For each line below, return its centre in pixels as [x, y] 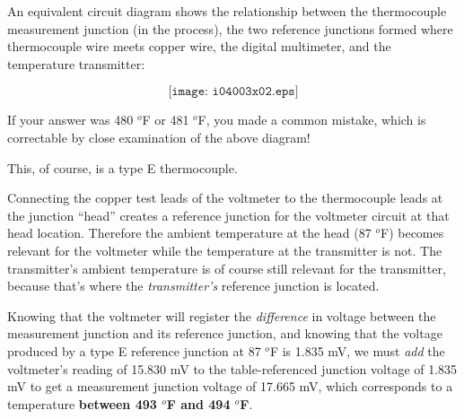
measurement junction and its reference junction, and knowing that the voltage [225, 333]
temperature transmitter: [76, 63]
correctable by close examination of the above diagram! [159, 137]
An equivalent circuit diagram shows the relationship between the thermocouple [227, 11]
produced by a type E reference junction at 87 [134, 350]
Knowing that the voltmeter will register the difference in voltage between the [222, 315]
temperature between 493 [82, 403]
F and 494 [198, 403]
